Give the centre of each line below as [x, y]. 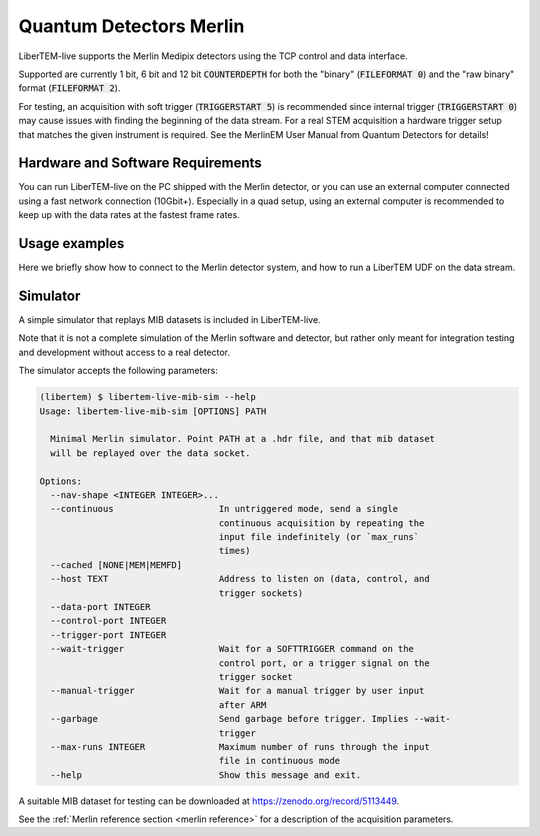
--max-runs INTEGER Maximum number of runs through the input [240, 746]
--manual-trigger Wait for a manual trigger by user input [237, 691]
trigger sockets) [261, 593]
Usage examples [71, 243]
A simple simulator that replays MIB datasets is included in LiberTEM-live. [169, 319]
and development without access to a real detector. [124, 352]
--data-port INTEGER [100, 607]
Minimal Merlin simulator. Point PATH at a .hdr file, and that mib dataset [242, 439]
